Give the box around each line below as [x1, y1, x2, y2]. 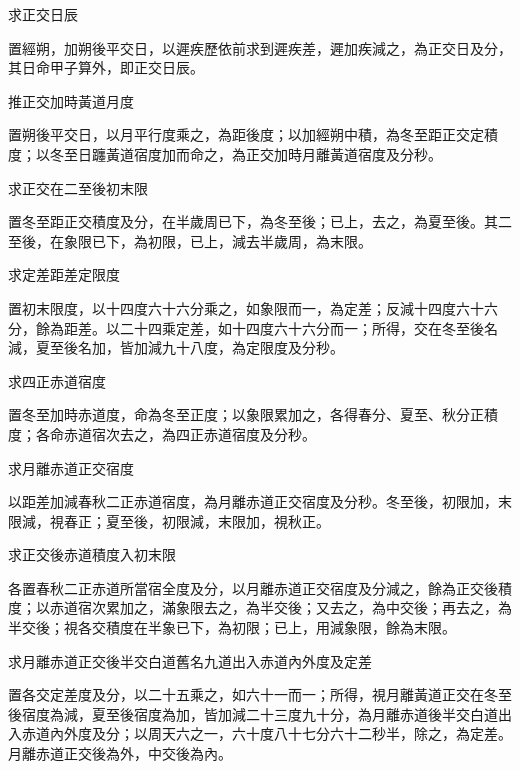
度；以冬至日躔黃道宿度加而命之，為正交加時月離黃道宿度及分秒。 [8, 143, 442, 164]
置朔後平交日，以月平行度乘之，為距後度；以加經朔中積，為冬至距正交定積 [8, 124, 498, 145]
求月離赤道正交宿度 [8, 457, 134, 478]
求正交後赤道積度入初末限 [8, 544, 176, 565]
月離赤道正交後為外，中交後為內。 [8, 743, 232, 764]
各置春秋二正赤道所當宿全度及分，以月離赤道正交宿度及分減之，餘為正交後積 [8, 577, 512, 598]
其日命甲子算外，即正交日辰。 [8, 57, 204, 78]
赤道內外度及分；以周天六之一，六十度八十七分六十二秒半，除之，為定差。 [21, 723, 512, 744]
